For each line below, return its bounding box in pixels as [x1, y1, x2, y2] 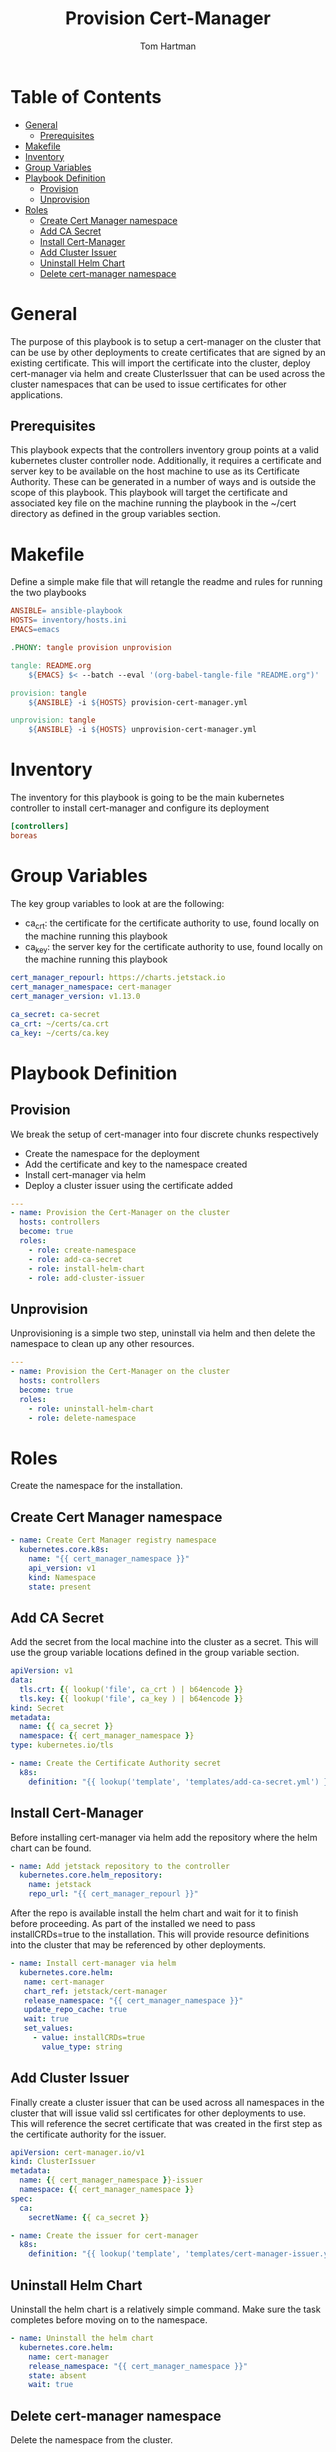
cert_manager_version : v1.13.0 [10, 992, 141, 1002]
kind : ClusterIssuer [10, 2157, 97, 2167]
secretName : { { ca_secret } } [28, 2212, 150, 2222]
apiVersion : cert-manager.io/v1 [10, 2147, 145, 2157]
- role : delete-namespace [28, 1413, 137, 1423]
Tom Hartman [139, 40, 197, 52]
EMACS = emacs [10, 625, 60, 635]
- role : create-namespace [28, 1245, 137, 1255]
